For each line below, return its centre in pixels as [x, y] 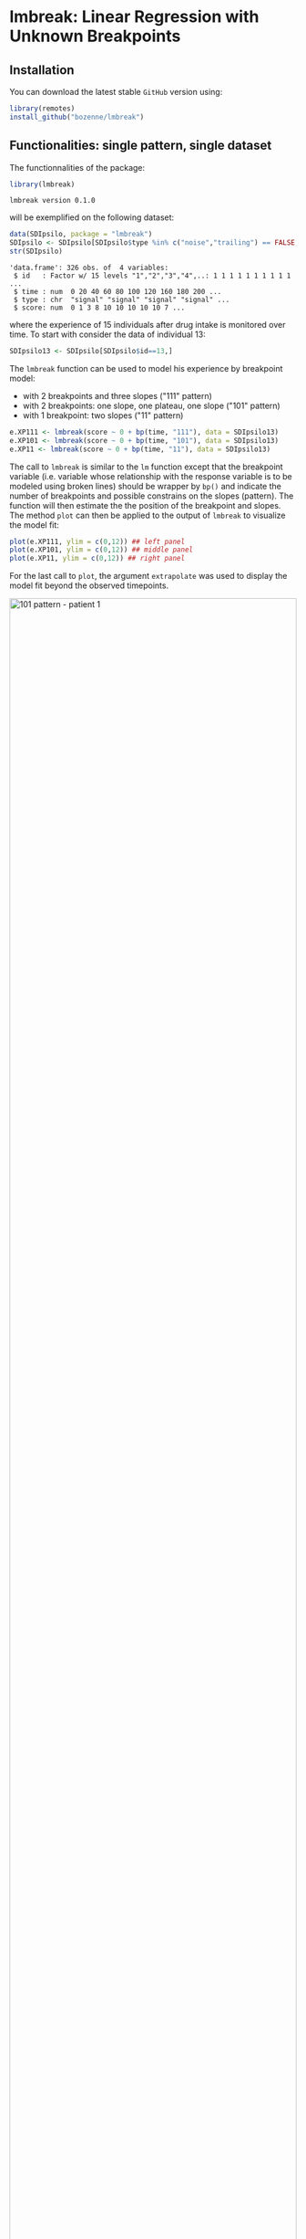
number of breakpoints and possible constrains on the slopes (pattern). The [152, 496]
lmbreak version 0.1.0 [52, 201]
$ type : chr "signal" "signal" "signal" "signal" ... [122, 300]
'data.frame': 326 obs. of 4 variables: [89, 268]
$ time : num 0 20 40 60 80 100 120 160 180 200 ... [117, 292]
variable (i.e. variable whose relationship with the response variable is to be [151, 476]
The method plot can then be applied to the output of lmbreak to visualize [148, 515]
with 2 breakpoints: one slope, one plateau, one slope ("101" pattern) [151, 405]
